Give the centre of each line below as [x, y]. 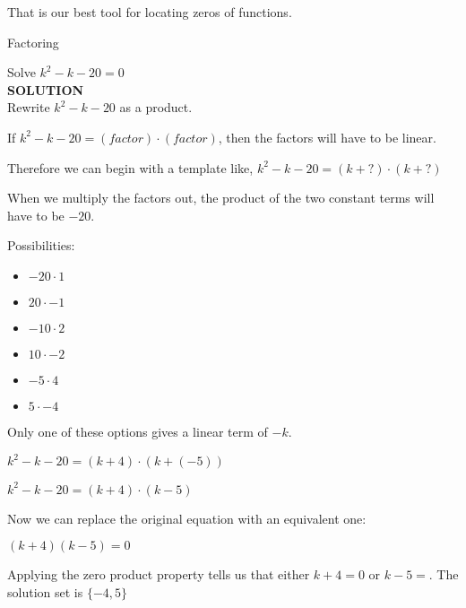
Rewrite [29, 107]
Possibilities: [41, 245]
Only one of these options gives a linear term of [138, 431]
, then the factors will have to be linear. [327, 137]
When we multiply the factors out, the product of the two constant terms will [221, 198]
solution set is [45, 591]
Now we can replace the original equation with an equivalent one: [187, 518]
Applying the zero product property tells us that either [159, 574]
